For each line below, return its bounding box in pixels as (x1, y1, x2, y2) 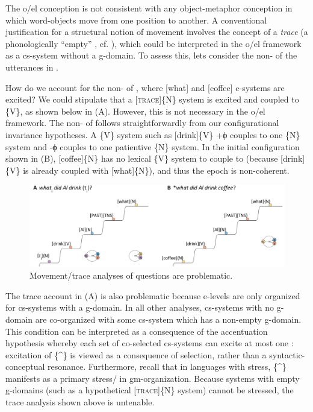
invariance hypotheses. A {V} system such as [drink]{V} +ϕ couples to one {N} (5, 128, 300, 141)
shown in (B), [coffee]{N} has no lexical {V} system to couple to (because (5, 152, 278, 165)
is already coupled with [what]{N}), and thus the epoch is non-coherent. (23, 163, 290, 176)
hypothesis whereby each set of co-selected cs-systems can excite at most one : (5, 337, 294, 349)
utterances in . (5, 60, 59, 73)
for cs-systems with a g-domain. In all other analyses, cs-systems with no (5, 301, 274, 314)
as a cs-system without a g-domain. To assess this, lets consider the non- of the (5, 49, 297, 62)
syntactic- (269, 348, 305, 361)
